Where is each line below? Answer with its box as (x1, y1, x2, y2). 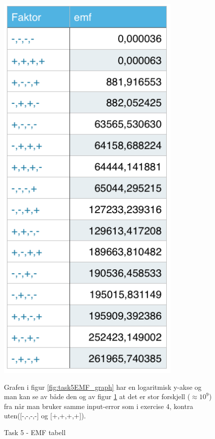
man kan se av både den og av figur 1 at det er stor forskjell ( (4, 391, 190, 402)
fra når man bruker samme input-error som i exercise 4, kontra (4, 401, 193, 411)
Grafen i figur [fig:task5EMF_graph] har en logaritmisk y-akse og (4, 381, 202, 392)
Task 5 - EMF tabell (4, 427, 66, 438)
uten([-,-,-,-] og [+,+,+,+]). (4, 410, 86, 421)
